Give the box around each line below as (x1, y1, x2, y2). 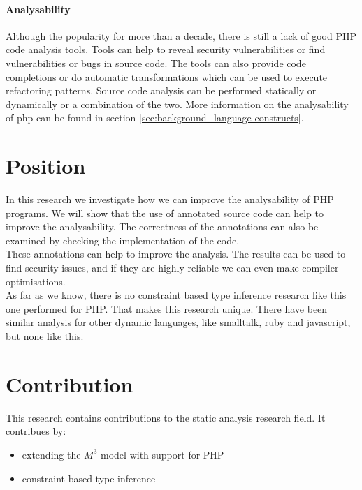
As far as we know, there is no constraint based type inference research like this (6, 288, 347, 302)
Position (6, 151, 86, 180)
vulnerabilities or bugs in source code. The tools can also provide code (6, 55, 306, 70)
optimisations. (6, 274, 66, 288)
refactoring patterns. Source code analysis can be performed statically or (6, 83, 317, 98)
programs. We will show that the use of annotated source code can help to (6, 205, 324, 220)
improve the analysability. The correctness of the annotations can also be (6, 219, 319, 234)
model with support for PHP (101, 447, 224, 461)
